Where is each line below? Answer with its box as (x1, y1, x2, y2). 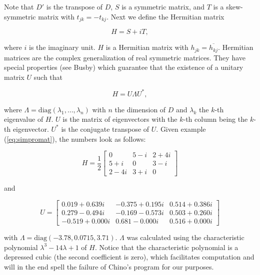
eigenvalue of (4, 114, 43, 124)
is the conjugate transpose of (61, 123, 149, 134)
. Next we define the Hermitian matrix (106, 11, 224, 21)
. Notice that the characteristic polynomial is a (94, 242, 238, 252)
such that (33, 71, 63, 82)
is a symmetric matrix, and (121, 1, 205, 11)
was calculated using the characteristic (126, 232, 244, 242)
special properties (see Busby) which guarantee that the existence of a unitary (4, 62, 243, 72)
